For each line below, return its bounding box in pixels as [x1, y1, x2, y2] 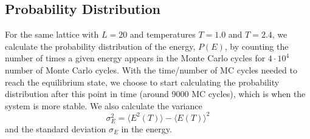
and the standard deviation [5, 123, 106, 135]
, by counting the [224, 39, 289, 52]
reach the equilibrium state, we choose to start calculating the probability [5, 75, 280, 88]
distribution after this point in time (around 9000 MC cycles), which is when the [5, 87, 306, 100]
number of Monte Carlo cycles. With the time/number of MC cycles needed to [5, 63, 297, 76]
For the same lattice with [5, 28, 99, 41]
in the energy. [121, 123, 172, 135]
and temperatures [129, 28, 196, 41]
